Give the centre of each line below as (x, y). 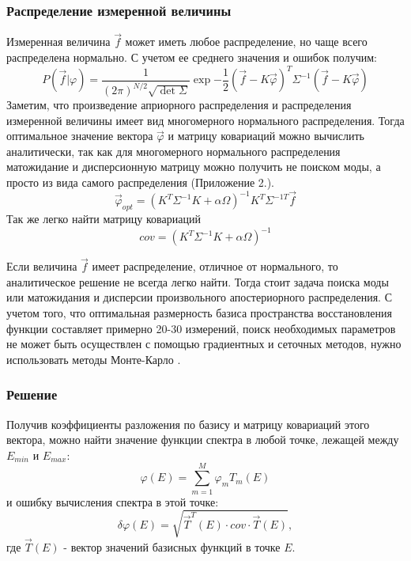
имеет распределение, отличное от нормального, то (215, 266)
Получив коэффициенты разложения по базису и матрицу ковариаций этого (188, 424)
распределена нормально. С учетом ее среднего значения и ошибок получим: (192, 57)
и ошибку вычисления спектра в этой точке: (113, 501)
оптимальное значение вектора (80, 136)
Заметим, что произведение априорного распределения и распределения (179, 105)
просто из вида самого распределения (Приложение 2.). (141, 182)
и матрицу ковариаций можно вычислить (266, 136)
